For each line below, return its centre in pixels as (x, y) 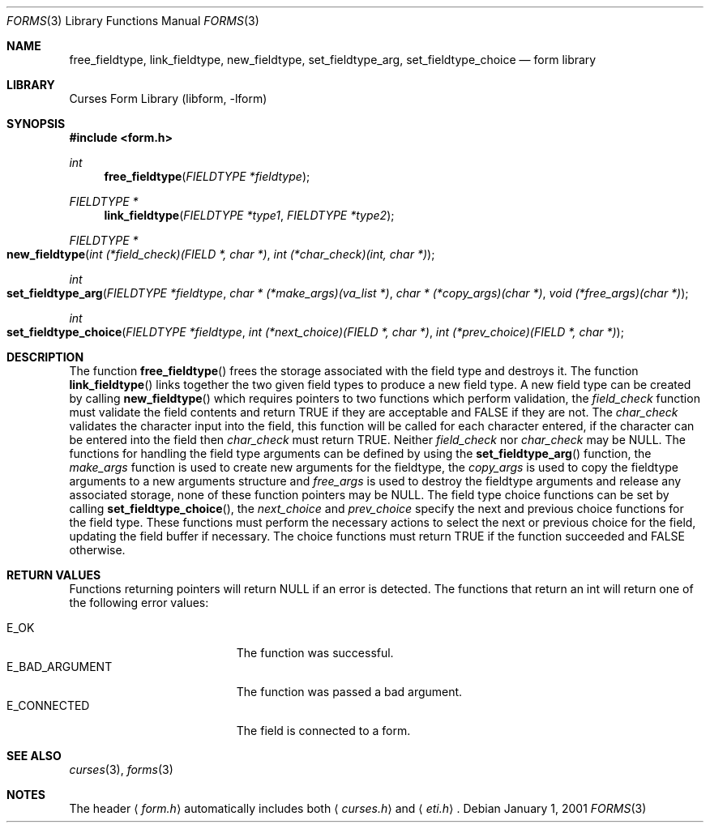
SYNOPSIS (36, 124)
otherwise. (97, 550)
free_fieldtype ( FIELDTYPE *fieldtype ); (207, 176)
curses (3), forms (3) (121, 769)
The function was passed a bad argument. (349, 692)
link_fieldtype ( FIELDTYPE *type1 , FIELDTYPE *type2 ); (249, 215)
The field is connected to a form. (323, 731)
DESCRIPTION (45, 357)
